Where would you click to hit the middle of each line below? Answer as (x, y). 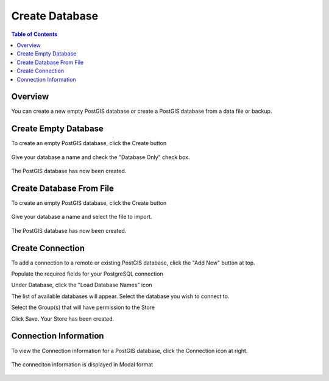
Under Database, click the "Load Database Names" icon (82, 285)
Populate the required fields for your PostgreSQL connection (87, 274)
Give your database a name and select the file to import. (82, 217)
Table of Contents (34, 34)
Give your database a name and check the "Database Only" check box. (101, 157)
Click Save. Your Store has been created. (63, 319)
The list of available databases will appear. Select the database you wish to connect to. (120, 296)
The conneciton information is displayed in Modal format (82, 364)
